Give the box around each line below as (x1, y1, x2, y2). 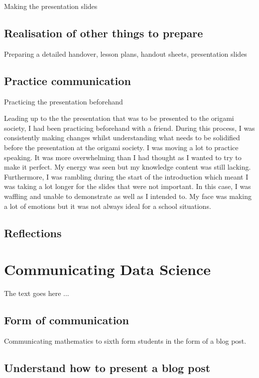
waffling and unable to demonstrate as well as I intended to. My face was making (4, 190, 252, 201)
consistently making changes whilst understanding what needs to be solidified (4, 132, 240, 143)
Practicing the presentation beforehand (4, 96, 123, 106)
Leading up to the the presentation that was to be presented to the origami (4, 113, 234, 123)
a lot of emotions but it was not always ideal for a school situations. (4, 200, 211, 211)
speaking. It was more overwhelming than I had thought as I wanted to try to (4, 152, 242, 162)
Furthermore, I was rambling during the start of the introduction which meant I (4, 171, 249, 182)
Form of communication (4, 312, 129, 328)
